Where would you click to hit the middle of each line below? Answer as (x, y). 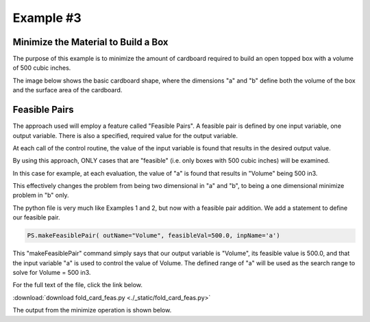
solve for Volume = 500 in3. (52, 273)
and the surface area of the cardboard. (67, 90)
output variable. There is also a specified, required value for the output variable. (125, 135)
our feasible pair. (37, 217)
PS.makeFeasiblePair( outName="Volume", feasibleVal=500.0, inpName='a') (153, 236)
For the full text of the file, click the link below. (78, 285)
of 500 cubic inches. (42, 68)
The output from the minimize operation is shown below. (92, 310)
